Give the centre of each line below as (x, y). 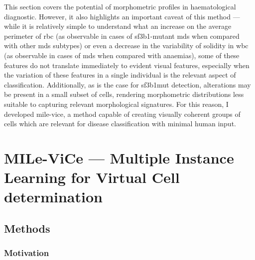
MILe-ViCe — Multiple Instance (119, 157)
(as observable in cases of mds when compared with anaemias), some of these (122, 55)
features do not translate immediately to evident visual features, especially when (127, 65)
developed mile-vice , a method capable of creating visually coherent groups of (122, 114)
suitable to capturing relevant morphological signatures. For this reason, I (116, 104)
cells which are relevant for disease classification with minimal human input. (120, 124)
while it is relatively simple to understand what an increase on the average (118, 26)
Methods (27, 228)
